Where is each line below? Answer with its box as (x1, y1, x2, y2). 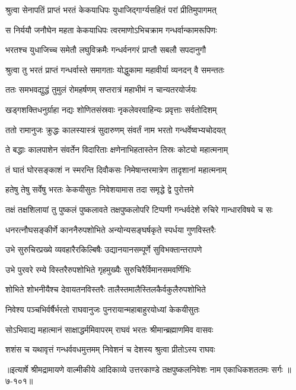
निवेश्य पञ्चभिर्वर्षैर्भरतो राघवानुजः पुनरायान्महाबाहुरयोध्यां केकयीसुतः (5, 303, 200, 315)
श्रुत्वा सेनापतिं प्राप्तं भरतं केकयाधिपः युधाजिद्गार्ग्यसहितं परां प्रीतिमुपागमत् (5, 4, 217, 15)
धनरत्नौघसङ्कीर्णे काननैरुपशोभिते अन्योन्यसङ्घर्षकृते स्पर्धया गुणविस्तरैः (5, 223, 216, 235)
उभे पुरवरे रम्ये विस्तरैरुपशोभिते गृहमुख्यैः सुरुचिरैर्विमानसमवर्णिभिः (5, 263, 191, 275)
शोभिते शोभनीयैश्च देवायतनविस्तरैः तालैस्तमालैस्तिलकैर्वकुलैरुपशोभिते (5, 283, 206, 295)
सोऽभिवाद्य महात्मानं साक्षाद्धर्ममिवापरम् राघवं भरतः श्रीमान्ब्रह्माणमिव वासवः (5, 323, 214, 335)
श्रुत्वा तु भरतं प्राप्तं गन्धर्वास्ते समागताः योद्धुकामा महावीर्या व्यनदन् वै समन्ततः (5, 63, 224, 76)
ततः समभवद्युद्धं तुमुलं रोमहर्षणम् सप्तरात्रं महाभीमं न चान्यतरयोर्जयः (5, 83, 197, 96)
